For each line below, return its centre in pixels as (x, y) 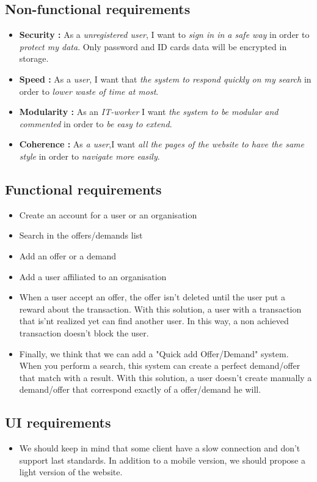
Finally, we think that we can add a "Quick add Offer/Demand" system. (154, 353)
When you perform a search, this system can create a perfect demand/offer (160, 365)
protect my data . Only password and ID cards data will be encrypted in (153, 46)
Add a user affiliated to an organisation (93, 276)
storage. (34, 58)
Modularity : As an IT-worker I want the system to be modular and (149, 112)
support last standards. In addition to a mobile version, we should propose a (162, 460)
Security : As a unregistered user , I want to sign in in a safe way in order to (164, 35)
